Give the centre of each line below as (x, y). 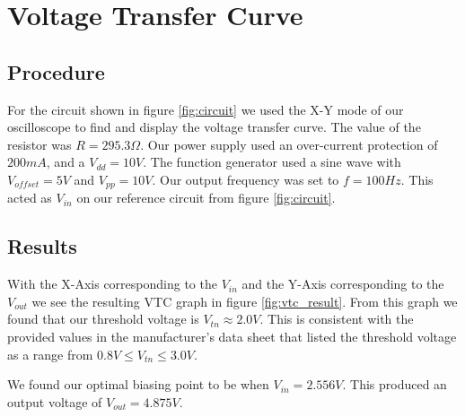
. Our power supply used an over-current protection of (289, 144)
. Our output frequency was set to (246, 179)
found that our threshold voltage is (103, 319)
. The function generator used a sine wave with (272, 162)
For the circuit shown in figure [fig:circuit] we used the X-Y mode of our (206, 109)
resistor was (39, 144)
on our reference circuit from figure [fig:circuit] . (206, 198)
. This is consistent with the (337, 319)
